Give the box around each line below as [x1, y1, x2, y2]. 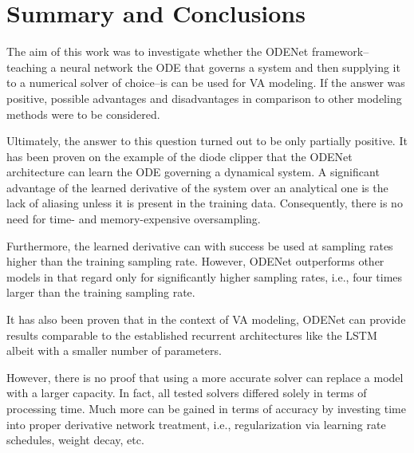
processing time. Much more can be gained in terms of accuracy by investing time [6, 400, 406, 416]
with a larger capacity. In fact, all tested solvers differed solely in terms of [6, 384, 367, 401]
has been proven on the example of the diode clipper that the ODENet [6, 148, 353, 164]
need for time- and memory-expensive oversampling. [6, 211, 261, 227]
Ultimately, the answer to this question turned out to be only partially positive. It [6, 132, 408, 149]
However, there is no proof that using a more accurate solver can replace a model [6, 368, 404, 385]
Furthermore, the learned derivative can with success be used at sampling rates [6, 237, 393, 254]
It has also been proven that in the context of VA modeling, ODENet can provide [6, 311, 406, 328]
